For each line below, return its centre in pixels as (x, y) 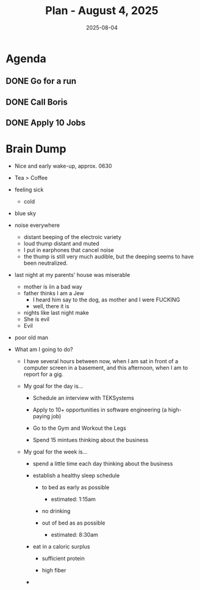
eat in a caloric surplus (61, 547)
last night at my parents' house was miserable (72, 275)
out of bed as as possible (73, 523)
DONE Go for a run (41, 81)
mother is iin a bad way (53, 287)
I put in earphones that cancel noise (69, 250)
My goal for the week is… (55, 452)
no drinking (56, 511)
